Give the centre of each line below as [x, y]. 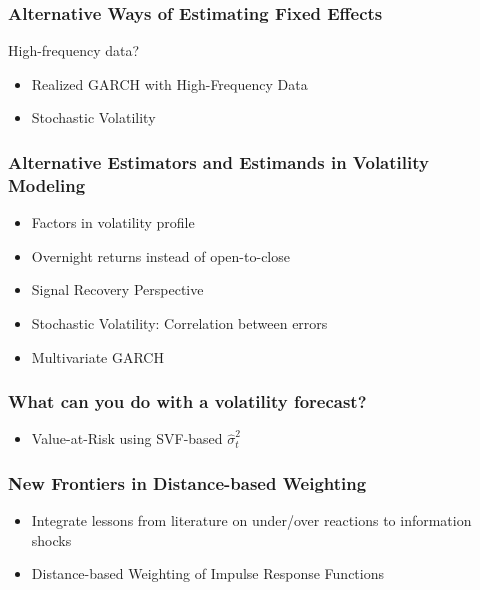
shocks [51, 539]
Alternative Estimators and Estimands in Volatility [218, 161]
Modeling [47, 184]
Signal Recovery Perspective [117, 289]
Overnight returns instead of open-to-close [160, 255]
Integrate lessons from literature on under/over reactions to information [251, 520]
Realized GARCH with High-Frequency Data [169, 83]
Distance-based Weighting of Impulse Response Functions [208, 573]
